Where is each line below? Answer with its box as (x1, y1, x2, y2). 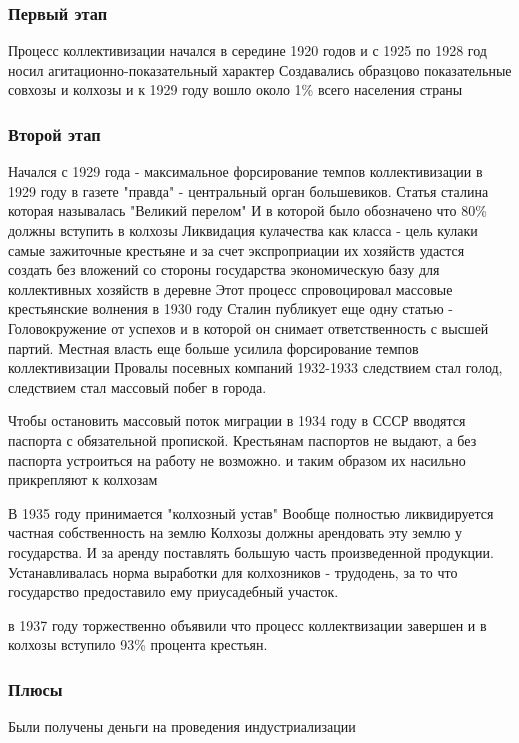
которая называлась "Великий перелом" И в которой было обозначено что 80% (8, 200, 487, 221)
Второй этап (8, 121, 101, 146)
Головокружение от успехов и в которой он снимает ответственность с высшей (8, 317, 489, 338)
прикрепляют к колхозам (8, 469, 158, 490)
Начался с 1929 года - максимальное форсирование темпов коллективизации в (8, 161, 483, 182)
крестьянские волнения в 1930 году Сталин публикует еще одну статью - (8, 298, 453, 319)
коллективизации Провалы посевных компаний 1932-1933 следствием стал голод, (8, 357, 503, 378)
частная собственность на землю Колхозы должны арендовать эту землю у (8, 522, 463, 543)
